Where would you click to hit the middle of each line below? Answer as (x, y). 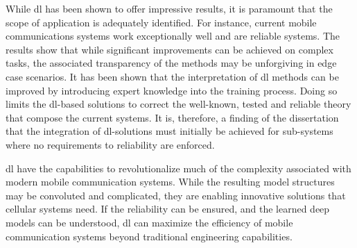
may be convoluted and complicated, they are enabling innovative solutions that (176, 195)
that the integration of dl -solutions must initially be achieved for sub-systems (169, 131)
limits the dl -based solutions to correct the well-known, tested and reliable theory (178, 104)
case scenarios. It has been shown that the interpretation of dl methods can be (172, 76)
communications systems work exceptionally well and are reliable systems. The (173, 36)
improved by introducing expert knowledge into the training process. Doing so (172, 90)
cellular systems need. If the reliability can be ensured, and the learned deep (168, 209)
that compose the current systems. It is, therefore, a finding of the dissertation (172, 117)
